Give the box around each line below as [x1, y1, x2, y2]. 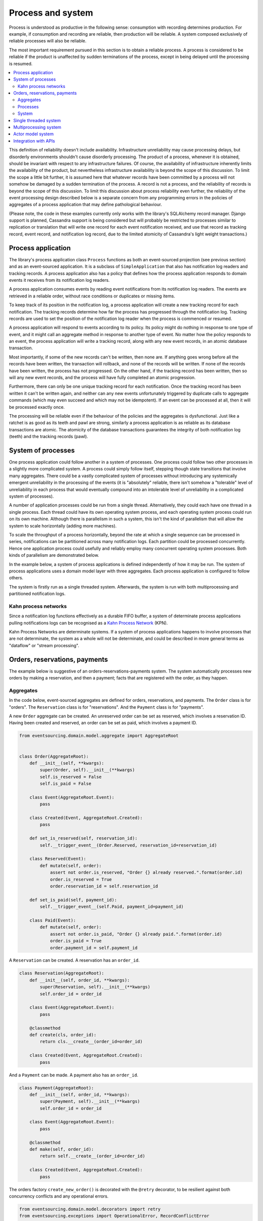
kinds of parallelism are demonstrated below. [9, 552, 99, 558]
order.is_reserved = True [50, 877, 112, 882]
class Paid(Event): [29, 917, 76, 923]
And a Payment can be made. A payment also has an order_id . [9, 1072, 138, 1078]
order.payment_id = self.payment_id [50, 945, 138, 950]
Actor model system [13, 131, 54, 137]
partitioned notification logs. [9, 591, 66, 597]
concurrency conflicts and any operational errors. [9, 1193, 109, 1199]
